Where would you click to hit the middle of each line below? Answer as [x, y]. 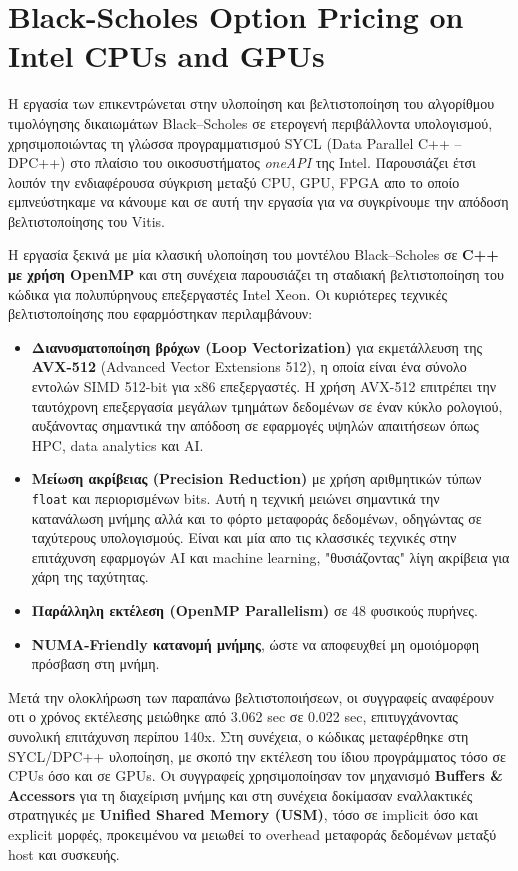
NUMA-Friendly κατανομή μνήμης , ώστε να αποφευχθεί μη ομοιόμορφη [255, 643]
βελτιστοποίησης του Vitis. [86, 220]
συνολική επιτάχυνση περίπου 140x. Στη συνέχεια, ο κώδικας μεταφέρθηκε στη [238, 736]
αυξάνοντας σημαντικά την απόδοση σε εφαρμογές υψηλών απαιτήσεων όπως [255, 425]
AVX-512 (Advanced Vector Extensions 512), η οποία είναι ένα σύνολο [249, 366]
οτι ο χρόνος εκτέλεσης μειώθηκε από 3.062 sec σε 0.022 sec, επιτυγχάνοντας [233, 716]
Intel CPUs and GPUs [166, 55]
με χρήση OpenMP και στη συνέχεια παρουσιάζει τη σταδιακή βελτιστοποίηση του [256, 274]
